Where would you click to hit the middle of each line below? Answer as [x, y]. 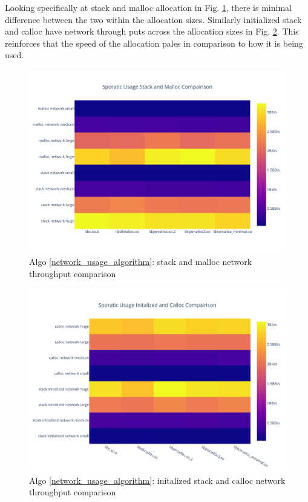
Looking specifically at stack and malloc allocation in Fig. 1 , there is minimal [148, 7]
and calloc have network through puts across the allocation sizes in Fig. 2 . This [152, 31]
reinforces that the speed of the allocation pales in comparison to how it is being [154, 43]
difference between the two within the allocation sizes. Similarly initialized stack [153, 19]
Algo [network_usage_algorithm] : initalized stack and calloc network [157, 480]
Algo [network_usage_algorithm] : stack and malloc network [141, 262]
